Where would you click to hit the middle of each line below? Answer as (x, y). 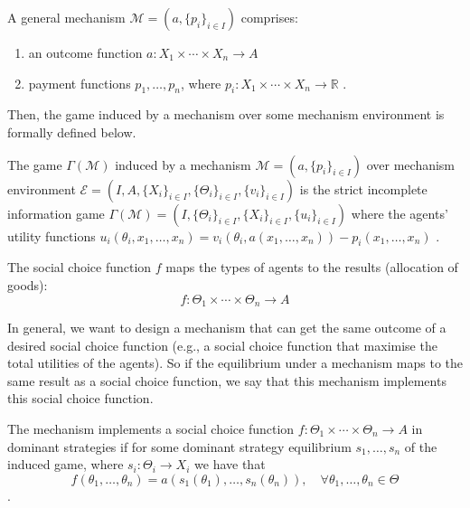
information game (56, 213)
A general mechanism (66, 17)
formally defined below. (72, 132)
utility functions (52, 235)
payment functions (80, 83)
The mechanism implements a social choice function (151, 428)
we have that (230, 464)
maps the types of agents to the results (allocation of (312, 267)
